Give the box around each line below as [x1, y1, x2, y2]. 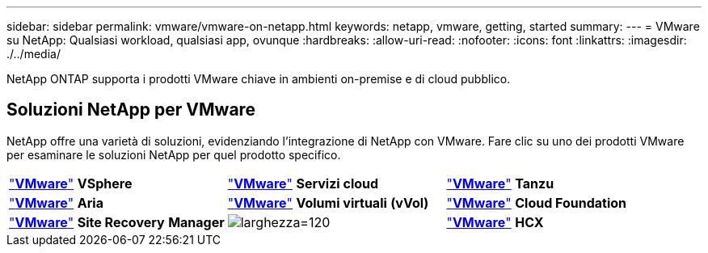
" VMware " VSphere [9, 175, 133, 192]
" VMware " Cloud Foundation [446, 194, 627, 211]
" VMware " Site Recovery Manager [9, 213, 225, 230]
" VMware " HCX [446, 213, 544, 230]
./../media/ [6, 47, 61, 61]
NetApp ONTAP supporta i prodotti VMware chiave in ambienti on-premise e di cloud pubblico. [6, 72, 511, 86]
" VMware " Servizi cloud [227, 175, 379, 192]
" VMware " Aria [9, 194, 103, 211]
